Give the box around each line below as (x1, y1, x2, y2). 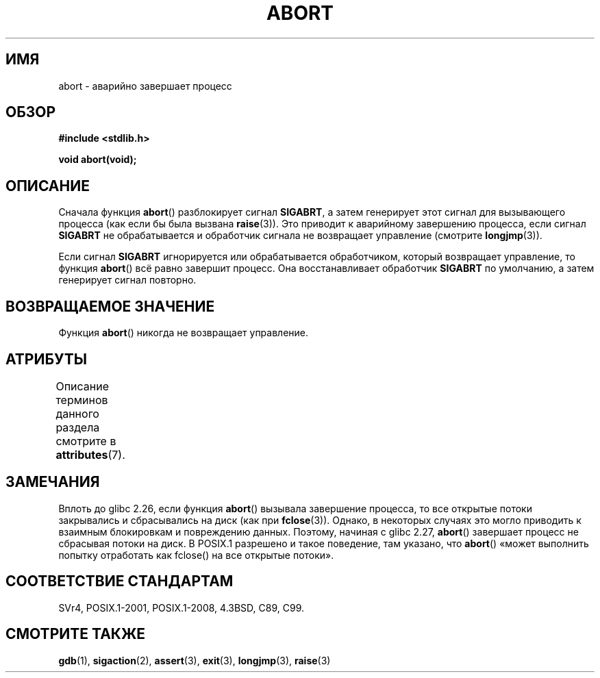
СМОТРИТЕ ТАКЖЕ (5, 625, 146, 643)
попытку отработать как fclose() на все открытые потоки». (58, 549, 334, 561)
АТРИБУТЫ (5, 350, 88, 368)
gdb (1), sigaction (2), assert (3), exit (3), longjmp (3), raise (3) (58, 654, 331, 666)
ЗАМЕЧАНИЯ (5, 473, 100, 491)
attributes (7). (55, 447, 125, 462)
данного (55, 406, 99, 420)
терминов (55, 392, 108, 407)
